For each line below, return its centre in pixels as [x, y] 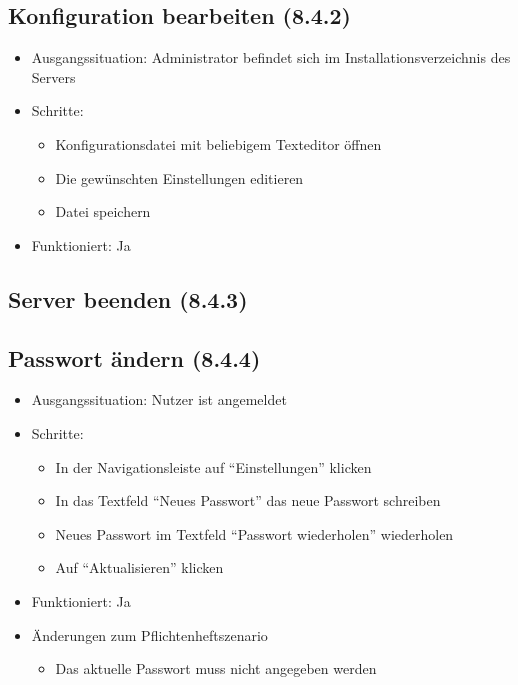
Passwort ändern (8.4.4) [134, 357]
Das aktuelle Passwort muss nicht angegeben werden [216, 668]
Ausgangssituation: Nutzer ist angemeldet [159, 399]
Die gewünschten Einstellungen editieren [179, 177]
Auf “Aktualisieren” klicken [139, 567]
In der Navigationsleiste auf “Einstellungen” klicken [213, 466]
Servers [53, 76]
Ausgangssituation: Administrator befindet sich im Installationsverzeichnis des [271, 57]
